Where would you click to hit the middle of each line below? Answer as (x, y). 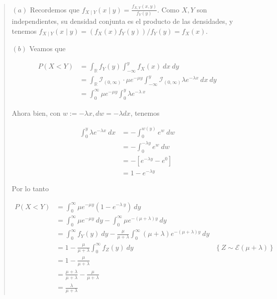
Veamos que (47, 48)
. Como (168, 9)
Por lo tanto (30, 188)
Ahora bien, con (36, 112)
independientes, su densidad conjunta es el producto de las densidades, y (122, 21)
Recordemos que (55, 9)
